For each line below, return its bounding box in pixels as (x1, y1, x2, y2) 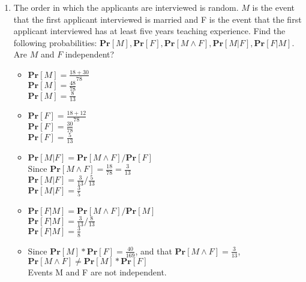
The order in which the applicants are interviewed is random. (13, 1, 239, 13)
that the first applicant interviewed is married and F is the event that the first (13, 13, 302, 25)
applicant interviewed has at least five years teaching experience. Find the (13, 25, 286, 37)
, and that (135, 244, 172, 257)
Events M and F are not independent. (28, 265, 167, 278)
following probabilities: (13, 36, 97, 48)
